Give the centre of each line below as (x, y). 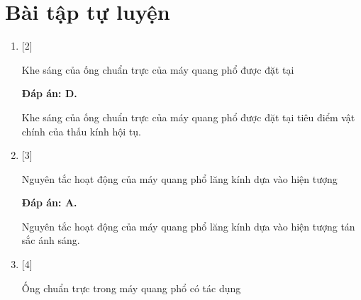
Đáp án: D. (49, 93)
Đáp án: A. (49, 202)
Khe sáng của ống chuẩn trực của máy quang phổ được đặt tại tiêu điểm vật (188, 117)
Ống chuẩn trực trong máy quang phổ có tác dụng (131, 288)
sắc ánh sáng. (51, 240)
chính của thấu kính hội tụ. (81, 131)
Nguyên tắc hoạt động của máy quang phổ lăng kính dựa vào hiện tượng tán (188, 226)
